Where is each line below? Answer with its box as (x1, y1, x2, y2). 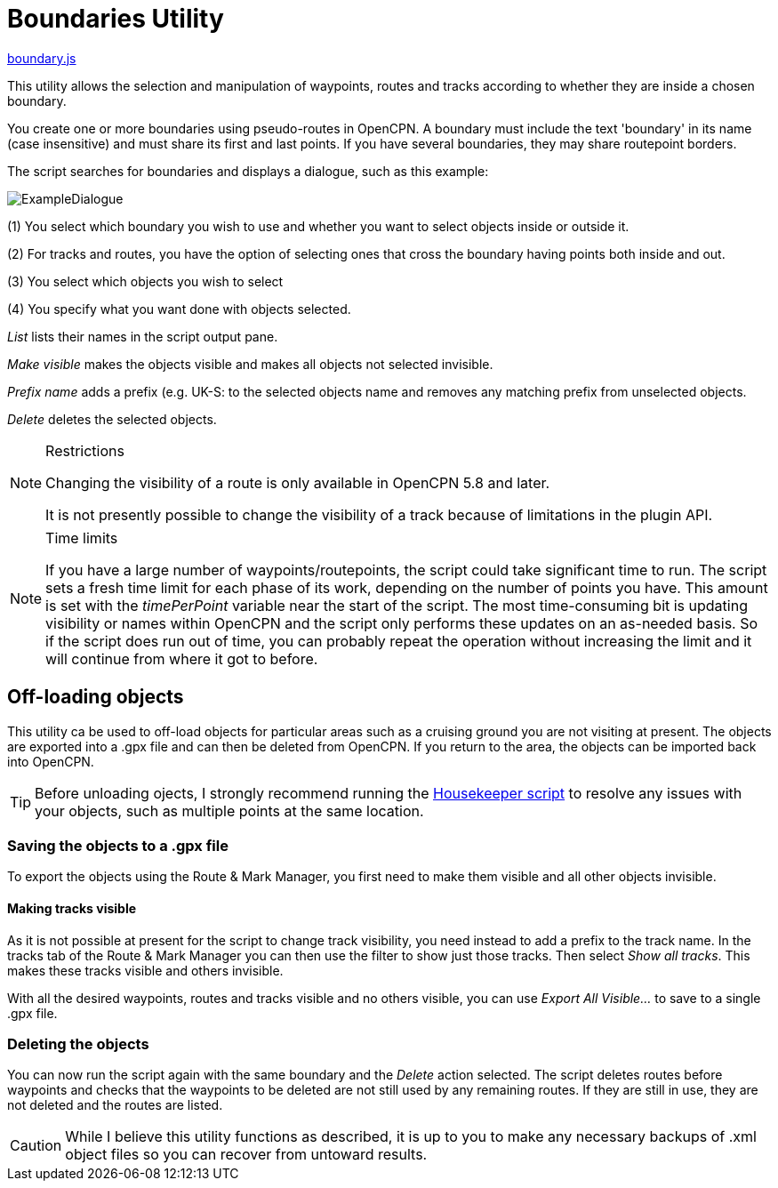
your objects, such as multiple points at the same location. (35, 801, 424, 820)
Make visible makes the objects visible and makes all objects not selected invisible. (7, 356, 493, 372)
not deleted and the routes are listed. (7, 1097, 223, 1113)
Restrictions (45, 441, 124, 460)
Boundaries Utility (7, 4, 224, 34)
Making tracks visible (7, 900, 137, 916)
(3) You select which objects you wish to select (7, 273, 284, 289)
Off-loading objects (7, 686, 184, 709)
